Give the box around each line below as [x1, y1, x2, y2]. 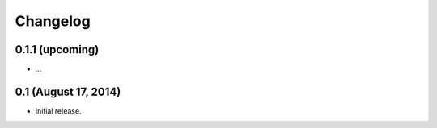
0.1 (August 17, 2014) [15, 85, 121, 98]
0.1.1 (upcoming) [15, 43, 100, 56]
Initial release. [35, 105, 82, 116]
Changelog [15, 12, 91, 30]
